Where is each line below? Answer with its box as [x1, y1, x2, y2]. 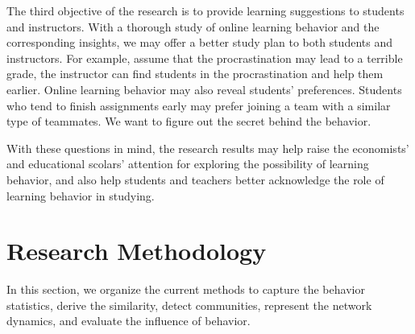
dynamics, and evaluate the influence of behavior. [6, 312, 251, 329]
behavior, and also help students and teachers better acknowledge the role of [6, 171, 384, 188]
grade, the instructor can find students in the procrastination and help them [6, 65, 384, 82]
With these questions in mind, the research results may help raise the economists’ [6, 139, 409, 156]
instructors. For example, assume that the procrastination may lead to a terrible [6, 49, 403, 66]
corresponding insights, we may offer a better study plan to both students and [6, 34, 392, 51]
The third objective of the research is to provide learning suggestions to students [6, 2, 405, 19]
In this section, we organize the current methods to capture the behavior [6, 281, 365, 298]
